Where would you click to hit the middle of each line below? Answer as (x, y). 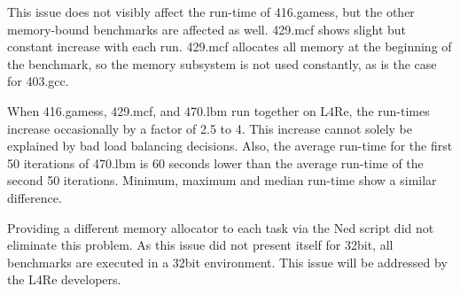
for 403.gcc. (38, 81)
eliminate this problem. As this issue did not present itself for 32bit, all (200, 245)
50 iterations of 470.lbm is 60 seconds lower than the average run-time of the (215, 162)
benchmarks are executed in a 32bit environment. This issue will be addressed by (227, 262)
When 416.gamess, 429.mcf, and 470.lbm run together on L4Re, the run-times (218, 110)
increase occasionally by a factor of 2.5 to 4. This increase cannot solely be (210, 128)
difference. (35, 197)
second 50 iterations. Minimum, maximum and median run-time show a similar (222, 180)
